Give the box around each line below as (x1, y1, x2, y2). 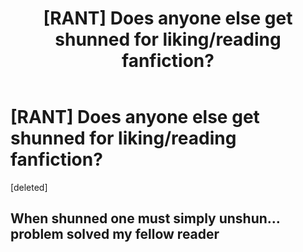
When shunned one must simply (10, 210, 217, 227)
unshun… (218, 210, 281, 227)
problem (10, 226, 64, 243)
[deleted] (10, 181, 48, 193)
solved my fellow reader (66, 226, 220, 243)
